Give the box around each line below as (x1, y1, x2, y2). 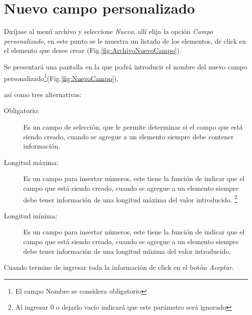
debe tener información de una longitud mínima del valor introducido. (23, 246, 231, 256)
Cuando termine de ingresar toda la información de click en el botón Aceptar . (4, 262, 234, 272)
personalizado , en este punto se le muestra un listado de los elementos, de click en (4, 35, 246, 46)
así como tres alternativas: (4, 89, 82, 99)
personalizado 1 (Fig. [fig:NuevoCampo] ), (4, 71, 119, 83)
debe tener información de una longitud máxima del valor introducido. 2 (23, 193, 237, 204)
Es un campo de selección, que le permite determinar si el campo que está (23, 121, 243, 132)
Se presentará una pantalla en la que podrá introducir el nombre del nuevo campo (4, 61, 248, 71)
